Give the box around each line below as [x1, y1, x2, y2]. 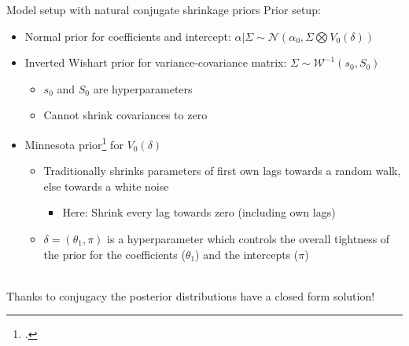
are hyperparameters [93, 80, 193, 97]
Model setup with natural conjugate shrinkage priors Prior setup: [6, 2, 321, 17]
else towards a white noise [43, 177, 169, 194]
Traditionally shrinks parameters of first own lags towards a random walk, [43, 162, 401, 179]
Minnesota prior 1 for [24, 133, 123, 152]
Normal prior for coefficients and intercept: [24, 27, 231, 44]
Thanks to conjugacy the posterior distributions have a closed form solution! [6, 287, 375, 304]
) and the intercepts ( [195, 246, 299, 262]
